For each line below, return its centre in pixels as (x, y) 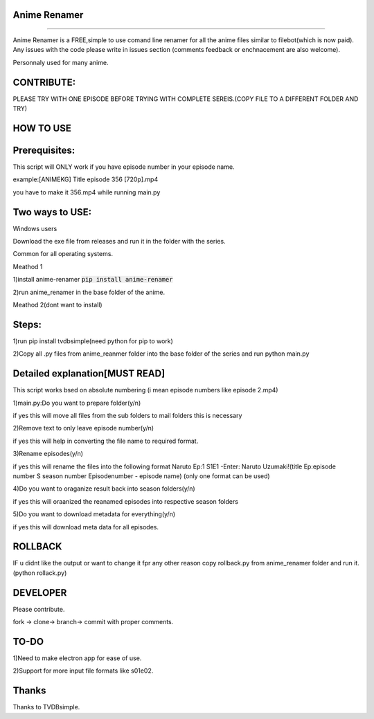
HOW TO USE (42, 128)
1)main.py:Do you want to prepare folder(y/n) (77, 403)
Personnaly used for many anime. (61, 62)
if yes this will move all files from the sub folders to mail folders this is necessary (127, 416)
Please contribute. (39, 609)
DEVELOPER (40, 593)
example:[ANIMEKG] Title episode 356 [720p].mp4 (86, 179)
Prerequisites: (44, 150)
